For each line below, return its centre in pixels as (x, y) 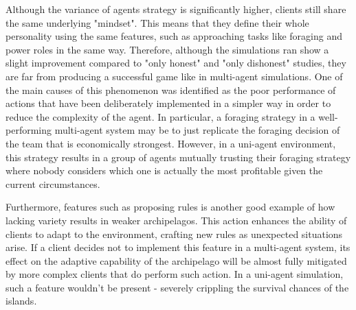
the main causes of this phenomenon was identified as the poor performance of (171, 90)
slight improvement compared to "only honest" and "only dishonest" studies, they (176, 63)
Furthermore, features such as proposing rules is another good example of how (170, 207)
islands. (21, 301)
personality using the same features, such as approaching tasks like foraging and (174, 36)
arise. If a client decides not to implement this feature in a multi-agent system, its (178, 247)
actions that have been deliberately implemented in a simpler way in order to (168, 103)
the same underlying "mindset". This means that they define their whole (157, 22)
